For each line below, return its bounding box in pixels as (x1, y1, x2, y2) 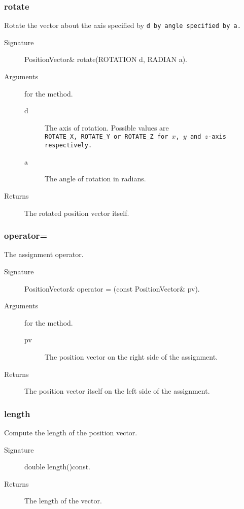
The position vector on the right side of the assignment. (45, 351, 218, 362)
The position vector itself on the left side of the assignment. (24, 386, 210, 396)
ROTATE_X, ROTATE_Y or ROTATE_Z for (45, 133, 168, 141)
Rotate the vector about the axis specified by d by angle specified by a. (4, 20, 241, 30)
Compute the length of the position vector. (4, 427, 137, 437)
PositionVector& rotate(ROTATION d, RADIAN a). (24, 54, 188, 65)
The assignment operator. (4, 249, 84, 260)
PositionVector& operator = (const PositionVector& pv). (24, 283, 200, 294)
